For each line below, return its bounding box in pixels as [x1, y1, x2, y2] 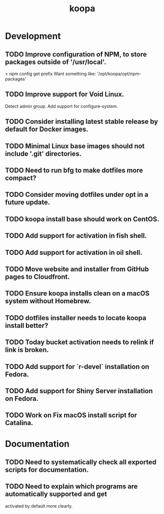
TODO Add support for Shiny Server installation [5, 386, 153, 395]
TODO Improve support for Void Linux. [5, 90, 124, 99]
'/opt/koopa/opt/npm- [97, 71, 141, 77]
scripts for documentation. [5, 465, 89, 474]
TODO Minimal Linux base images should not [5, 142, 145, 150]
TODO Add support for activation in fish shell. [5, 232, 147, 240]
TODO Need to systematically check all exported [5, 458, 157, 466]
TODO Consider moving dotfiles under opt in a [5, 190, 148, 199]
